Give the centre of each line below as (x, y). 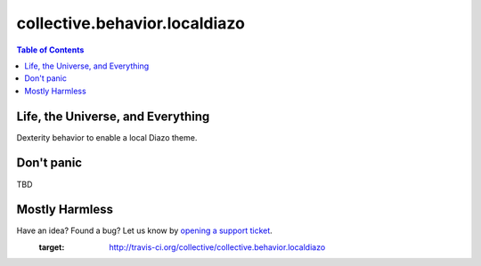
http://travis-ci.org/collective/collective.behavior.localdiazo (217, 247)
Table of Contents (50, 50)
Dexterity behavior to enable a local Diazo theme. (107, 137)
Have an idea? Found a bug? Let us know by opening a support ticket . (145, 230)
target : (52, 247)
